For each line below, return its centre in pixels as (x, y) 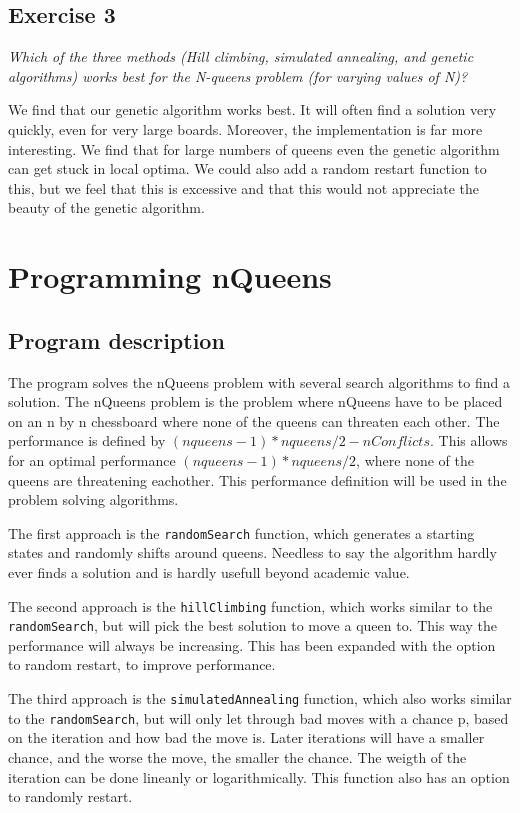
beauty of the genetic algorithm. (106, 207)
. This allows (468, 440)
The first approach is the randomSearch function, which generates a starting (241, 532)
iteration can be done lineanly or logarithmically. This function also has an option (259, 776)
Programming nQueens (170, 276)
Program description (116, 339)
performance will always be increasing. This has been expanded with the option (252, 644)
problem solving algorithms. (93, 499)
